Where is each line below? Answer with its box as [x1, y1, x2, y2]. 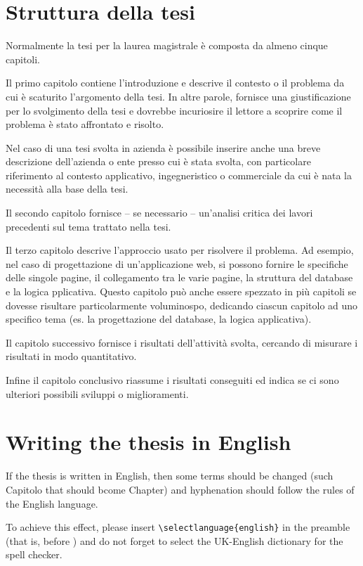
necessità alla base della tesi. [6, 181, 128, 196]
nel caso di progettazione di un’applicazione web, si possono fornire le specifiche [6, 256, 348, 271]
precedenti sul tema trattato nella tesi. [6, 219, 171, 233]
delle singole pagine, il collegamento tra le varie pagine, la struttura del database [6, 270, 353, 285]
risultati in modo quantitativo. [6, 349, 137, 364]
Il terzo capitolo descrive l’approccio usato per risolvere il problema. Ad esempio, [6, 243, 354, 257]
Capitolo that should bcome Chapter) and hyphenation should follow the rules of [6, 482, 355, 496]
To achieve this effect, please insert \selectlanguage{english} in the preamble [6, 520, 350, 534]
